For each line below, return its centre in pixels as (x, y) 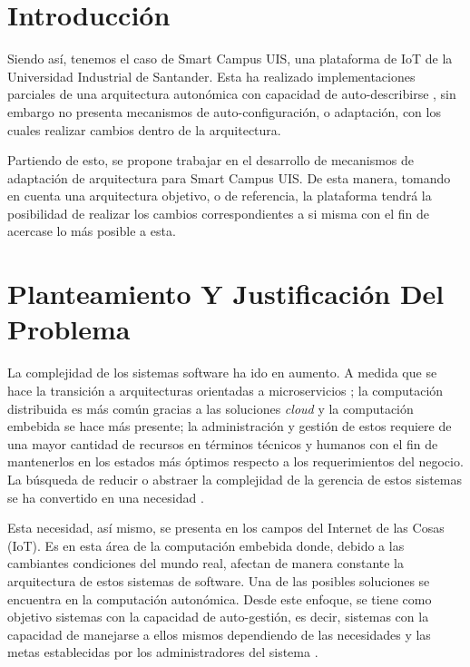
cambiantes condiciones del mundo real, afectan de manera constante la (206, 563)
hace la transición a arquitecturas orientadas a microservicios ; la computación (225, 390)
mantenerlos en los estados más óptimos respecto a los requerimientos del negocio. (235, 461)
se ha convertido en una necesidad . (106, 497)
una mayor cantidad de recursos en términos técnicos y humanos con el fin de (223, 443)
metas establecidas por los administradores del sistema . (163, 652)
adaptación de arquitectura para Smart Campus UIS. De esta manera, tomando (229, 177)
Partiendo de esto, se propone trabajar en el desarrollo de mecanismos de (211, 160)
